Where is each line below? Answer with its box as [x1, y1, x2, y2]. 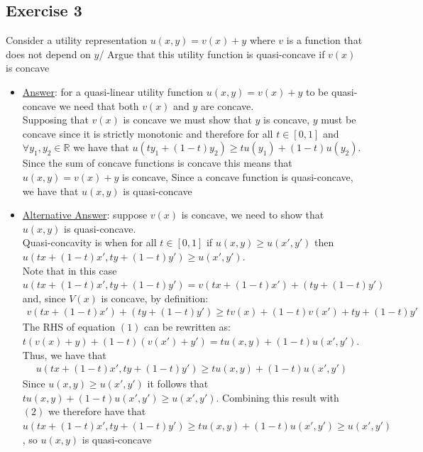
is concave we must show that [123, 112, 252, 127]
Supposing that [22, 112, 89, 127]
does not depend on [6, 46, 91, 61]
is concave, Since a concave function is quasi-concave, [122, 169, 353, 184]
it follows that [147, 376, 209, 391]
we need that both [59, 98, 139, 113]
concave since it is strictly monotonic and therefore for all [22, 126, 273, 140]
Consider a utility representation [6, 33, 148, 48]
